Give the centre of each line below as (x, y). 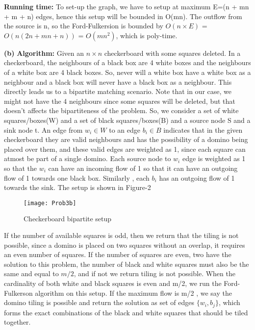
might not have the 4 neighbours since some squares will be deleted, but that (120, 101)
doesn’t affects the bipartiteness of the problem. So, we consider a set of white (121, 110)
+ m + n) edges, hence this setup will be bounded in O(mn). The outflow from (123, 16)
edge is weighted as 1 (214, 158)
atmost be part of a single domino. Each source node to (88, 158)
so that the (20, 168)
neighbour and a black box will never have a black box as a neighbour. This (118, 82)
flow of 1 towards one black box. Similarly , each (77, 177)
